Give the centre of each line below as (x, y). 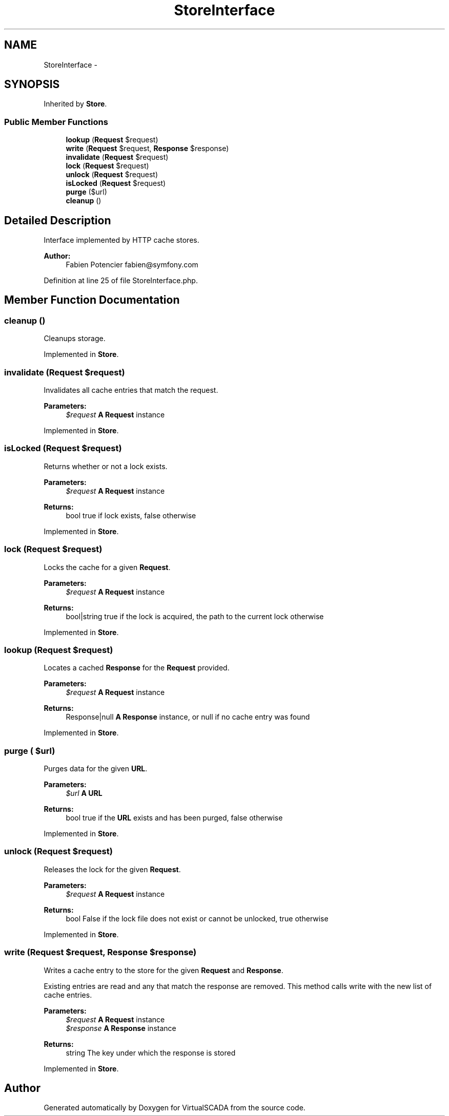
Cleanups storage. (75, 339)
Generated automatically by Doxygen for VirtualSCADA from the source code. (175, 1108)
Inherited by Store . (75, 104)
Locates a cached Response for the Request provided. (137, 668)
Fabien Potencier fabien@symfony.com (132, 265)
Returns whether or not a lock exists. (106, 466)
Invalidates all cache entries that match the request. (131, 390)
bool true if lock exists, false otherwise (131, 515)
